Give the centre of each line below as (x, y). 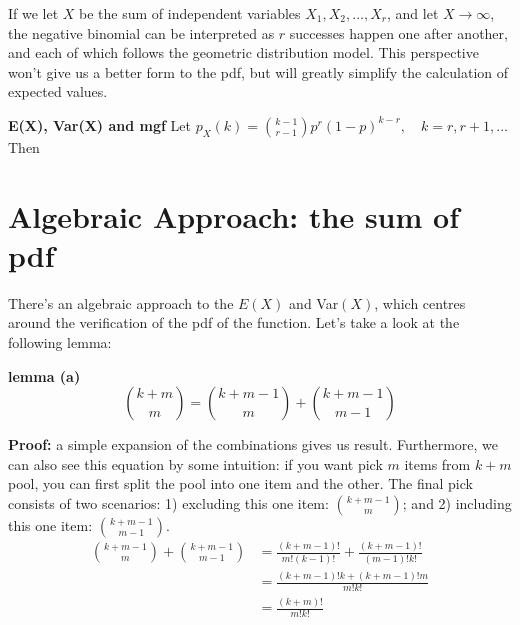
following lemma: (60, 342)
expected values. (58, 91)
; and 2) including (457, 503)
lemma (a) (44, 375)
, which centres (420, 302)
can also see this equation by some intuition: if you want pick (195, 463)
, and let (413, 13)
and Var (314, 302)
